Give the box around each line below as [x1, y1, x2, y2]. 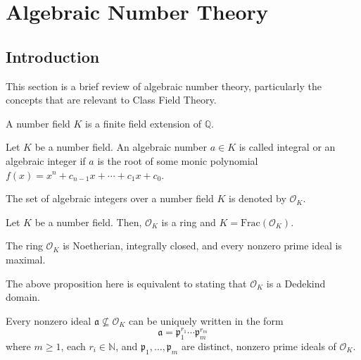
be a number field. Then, [34, 214, 142, 229]
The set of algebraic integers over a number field [6, 191, 214, 206]
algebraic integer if [6, 153, 86, 168]
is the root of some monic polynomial [97, 153, 258, 168]
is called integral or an [239, 139, 336, 154]
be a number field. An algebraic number [34, 139, 207, 154]
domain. [6, 290, 41, 304]
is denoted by [229, 191, 286, 206]
